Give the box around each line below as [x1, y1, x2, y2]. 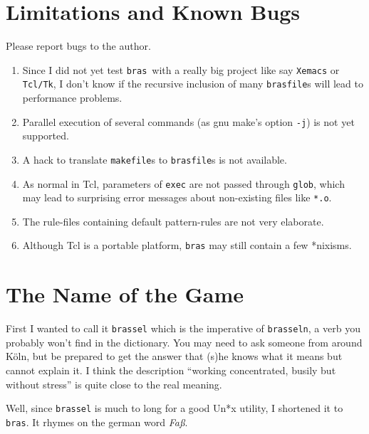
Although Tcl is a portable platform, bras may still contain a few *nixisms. [22, 238, 352, 253]
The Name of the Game [6, 280, 244, 309]
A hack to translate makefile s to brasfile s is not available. [22, 152, 287, 166]
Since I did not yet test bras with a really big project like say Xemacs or [22, 62, 340, 77]
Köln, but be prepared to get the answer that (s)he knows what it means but [6, 349, 343, 364]
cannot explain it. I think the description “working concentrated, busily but [6, 363, 336, 378]
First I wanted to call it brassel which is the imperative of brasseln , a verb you [6, 321, 360, 336]
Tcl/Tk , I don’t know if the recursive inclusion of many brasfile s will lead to [22, 76, 363, 91]
